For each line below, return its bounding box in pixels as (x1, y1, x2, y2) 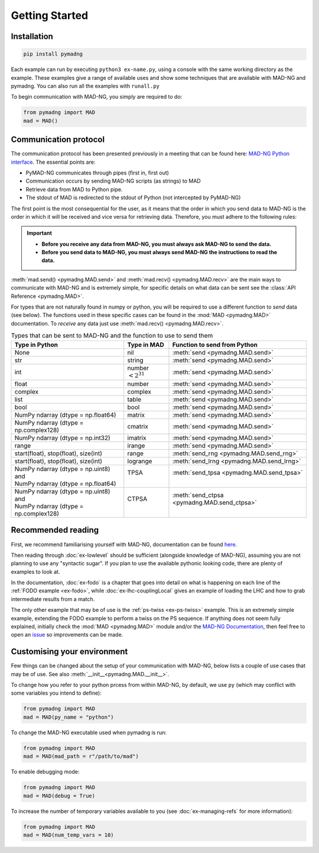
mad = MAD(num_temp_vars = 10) (23, 831, 115, 838)
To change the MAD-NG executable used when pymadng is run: (11, 729, 167, 736)
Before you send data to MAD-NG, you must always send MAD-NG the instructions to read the (41, 249, 278, 256)
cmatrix (127, 422, 149, 430)
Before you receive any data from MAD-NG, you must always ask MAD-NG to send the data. (41, 240, 272, 248)
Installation (11, 31, 53, 41)
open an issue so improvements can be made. (11, 631, 123, 638)
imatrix (127, 433, 147, 442)
